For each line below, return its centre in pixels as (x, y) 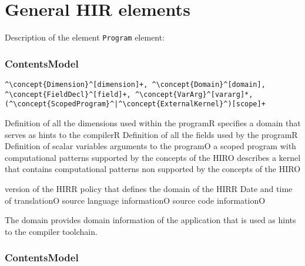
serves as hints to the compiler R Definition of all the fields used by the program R (151, 134)
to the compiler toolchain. (51, 231)
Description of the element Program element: (85, 37)
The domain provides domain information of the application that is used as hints (150, 220)
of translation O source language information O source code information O (135, 200)
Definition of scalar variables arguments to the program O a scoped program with (150, 146)
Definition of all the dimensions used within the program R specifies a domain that (153, 122)
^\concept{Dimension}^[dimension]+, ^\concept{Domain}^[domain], (135, 85)
